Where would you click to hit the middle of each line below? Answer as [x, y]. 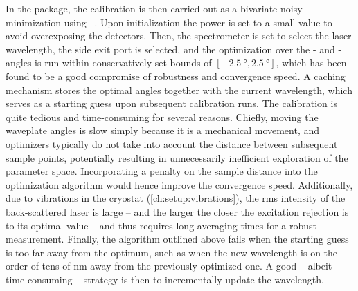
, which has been [311, 63]
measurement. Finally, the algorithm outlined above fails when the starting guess [177, 239]
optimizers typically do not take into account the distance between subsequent [172, 143]
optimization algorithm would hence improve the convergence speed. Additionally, [179, 184]
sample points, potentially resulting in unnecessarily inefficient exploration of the [177, 157]
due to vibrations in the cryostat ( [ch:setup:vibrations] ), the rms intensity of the [176, 198]
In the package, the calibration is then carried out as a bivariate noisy [154, 8]
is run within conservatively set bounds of [123, 63]
